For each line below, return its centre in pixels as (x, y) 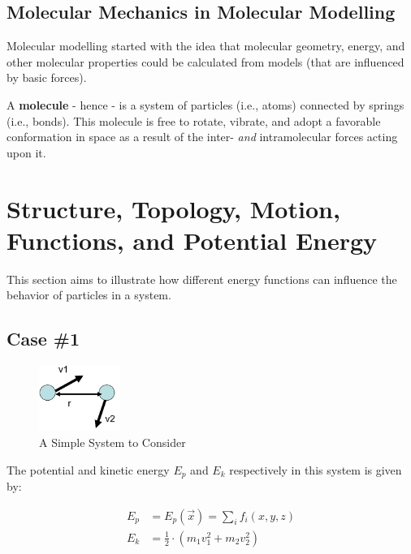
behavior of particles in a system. (89, 295)
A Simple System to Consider (112, 442)
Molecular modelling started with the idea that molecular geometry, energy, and (206, 46)
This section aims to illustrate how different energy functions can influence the (202, 279)
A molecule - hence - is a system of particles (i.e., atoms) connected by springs (205, 104)
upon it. (26, 152)
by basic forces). (47, 77)
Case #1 (43, 339)
